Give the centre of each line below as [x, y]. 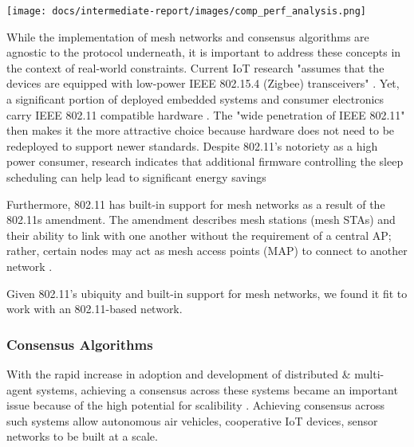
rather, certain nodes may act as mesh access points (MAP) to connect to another [207, 251]
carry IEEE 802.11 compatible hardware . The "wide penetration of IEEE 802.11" [206, 114]
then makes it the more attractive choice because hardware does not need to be [201, 130]
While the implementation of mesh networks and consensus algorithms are [188, 36]
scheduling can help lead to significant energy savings [136, 177]
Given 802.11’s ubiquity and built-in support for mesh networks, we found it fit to [207, 293]
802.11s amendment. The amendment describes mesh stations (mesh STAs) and [201, 220]
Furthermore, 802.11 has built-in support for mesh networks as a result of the [196, 204]
